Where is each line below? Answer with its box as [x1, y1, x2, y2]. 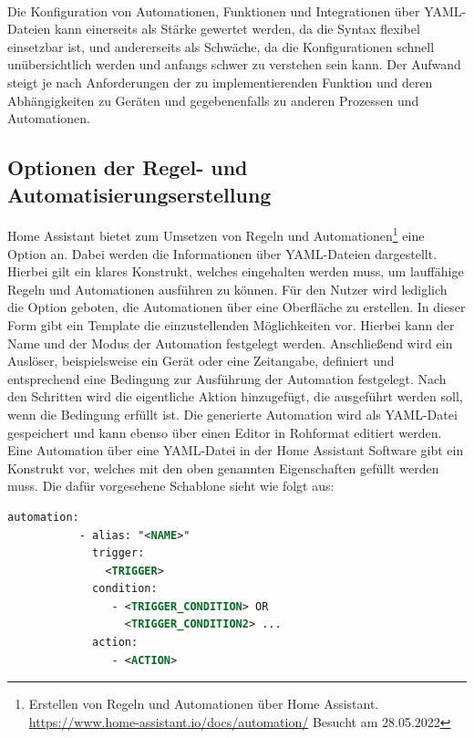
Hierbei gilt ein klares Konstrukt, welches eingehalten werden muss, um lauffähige [7, 262, 464, 281]
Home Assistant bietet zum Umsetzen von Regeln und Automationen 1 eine [7, 223, 425, 244]
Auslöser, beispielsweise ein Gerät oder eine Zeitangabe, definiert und [7, 351, 395, 370]
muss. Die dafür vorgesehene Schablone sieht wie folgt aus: [7, 476, 335, 495]
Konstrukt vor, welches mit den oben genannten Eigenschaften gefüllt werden [7, 458, 439, 477]
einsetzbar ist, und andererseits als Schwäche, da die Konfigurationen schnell [7, 36, 435, 56]
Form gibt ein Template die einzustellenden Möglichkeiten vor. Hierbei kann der [7, 315, 455, 334]
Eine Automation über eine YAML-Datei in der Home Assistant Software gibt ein [7, 441, 464, 460]
